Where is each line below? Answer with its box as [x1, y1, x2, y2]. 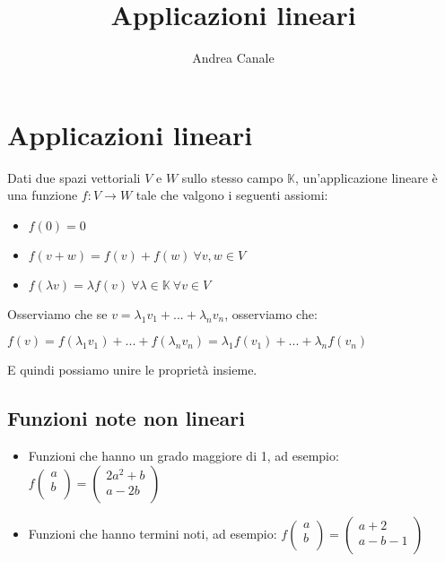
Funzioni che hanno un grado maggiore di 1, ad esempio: [28, 446, 339, 465]
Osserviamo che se [7, 304, 108, 323]
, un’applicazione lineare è [295, 168, 438, 186]
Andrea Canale [192, 48, 275, 67]
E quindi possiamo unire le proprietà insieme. [7, 360, 257, 379]
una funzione [7, 186, 78, 204]
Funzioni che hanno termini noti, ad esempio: [28, 523, 277, 542]
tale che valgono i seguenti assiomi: [135, 186, 328, 204]
